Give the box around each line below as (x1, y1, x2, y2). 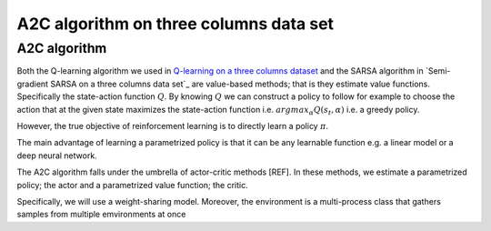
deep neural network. (16, 150, 97, 161)
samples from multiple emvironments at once (16, 209, 186, 220)
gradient (16, 78, 49, 89)
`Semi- (425, 65, 451, 76)
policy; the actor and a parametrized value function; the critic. (16, 179, 249, 190)
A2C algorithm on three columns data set (16, 14, 335, 34)
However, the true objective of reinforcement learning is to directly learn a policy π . (16, 120, 329, 131)
